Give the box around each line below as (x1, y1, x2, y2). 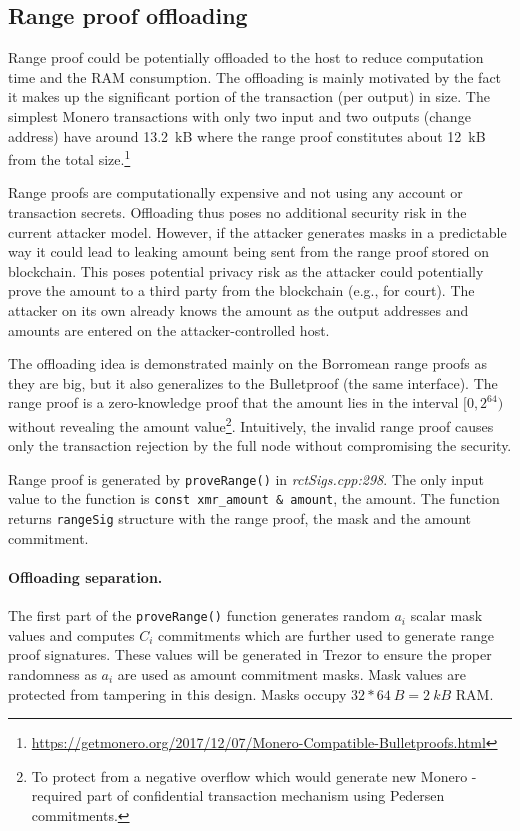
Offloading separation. (8, 566, 163, 587)
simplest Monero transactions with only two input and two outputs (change (8, 105, 471, 126)
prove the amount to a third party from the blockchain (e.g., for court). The (8, 280, 475, 301)
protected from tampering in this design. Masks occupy (8, 683, 347, 704)
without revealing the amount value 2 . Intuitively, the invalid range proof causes (8, 412, 494, 436)
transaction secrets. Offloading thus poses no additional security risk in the (8, 202, 467, 223)
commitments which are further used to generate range (158, 624, 494, 645)
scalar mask (410, 605, 483, 626)
